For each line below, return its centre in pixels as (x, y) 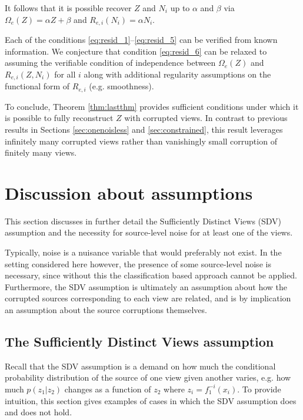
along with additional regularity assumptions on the (177, 74)
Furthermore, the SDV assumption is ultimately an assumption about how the (146, 286)
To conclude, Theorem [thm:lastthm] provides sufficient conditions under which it (152, 106)
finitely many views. (41, 152)
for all (65, 74)
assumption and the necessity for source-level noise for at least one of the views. (149, 232)
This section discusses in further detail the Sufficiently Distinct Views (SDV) (143, 221)
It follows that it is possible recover (68, 8)
